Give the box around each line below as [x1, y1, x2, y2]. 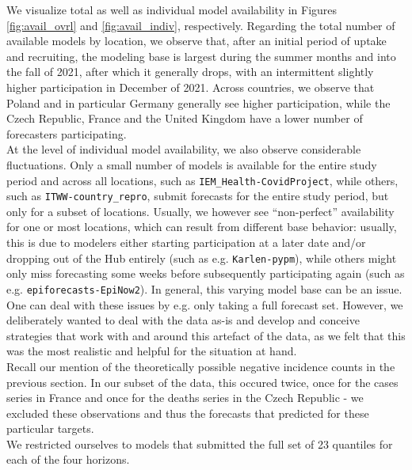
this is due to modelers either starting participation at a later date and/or [6, 234, 366, 251]
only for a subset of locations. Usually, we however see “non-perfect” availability [6, 203, 395, 219]
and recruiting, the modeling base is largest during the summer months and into [6, 47, 396, 64]
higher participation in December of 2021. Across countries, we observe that [6, 78, 375, 95]
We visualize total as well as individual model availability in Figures [6, 2, 338, 17]
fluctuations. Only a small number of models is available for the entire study [6, 156, 377, 172]
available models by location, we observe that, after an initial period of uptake [6, 32, 387, 49]
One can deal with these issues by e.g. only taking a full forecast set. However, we [6, 296, 403, 313]
